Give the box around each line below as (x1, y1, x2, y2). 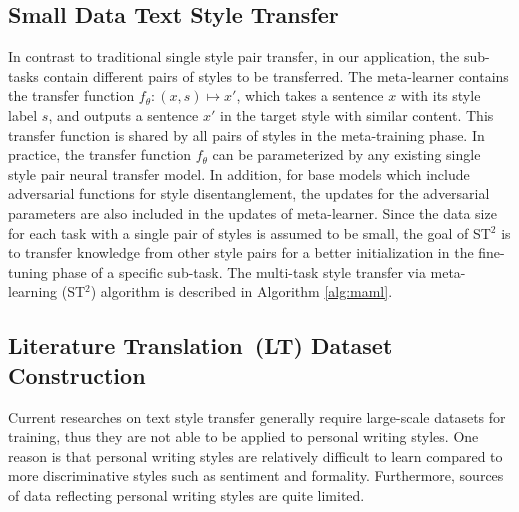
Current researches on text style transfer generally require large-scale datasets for (8, 406, 506, 427)
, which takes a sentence (236, 85, 384, 106)
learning (8, 281, 58, 302)
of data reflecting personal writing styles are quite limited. (8, 484, 365, 505)
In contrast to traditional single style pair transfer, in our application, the (8, 46, 460, 67)
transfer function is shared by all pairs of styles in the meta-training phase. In (8, 124, 485, 145)
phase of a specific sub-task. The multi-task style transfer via (52, 261, 426, 282)
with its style (400, 85, 481, 106)
